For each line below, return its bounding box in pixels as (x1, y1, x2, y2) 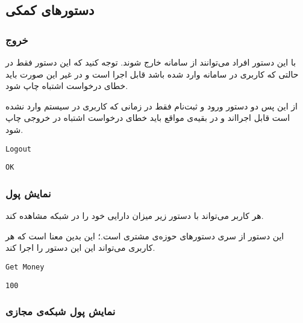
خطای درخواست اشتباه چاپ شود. (5, 79, 128, 92)
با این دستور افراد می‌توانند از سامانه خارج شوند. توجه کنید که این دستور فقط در (5, 56, 296, 68)
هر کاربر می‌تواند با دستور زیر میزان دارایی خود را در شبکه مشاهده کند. (5, 209, 264, 222)
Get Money (5, 262, 45, 271)
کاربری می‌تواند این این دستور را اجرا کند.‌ (5, 241, 155, 254)
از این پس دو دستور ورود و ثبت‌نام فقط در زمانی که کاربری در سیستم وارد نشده (5, 99, 298, 112)
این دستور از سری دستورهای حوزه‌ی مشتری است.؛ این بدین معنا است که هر (5, 229, 284, 242)
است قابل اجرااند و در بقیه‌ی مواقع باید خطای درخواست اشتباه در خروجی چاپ (5, 111, 290, 124)
